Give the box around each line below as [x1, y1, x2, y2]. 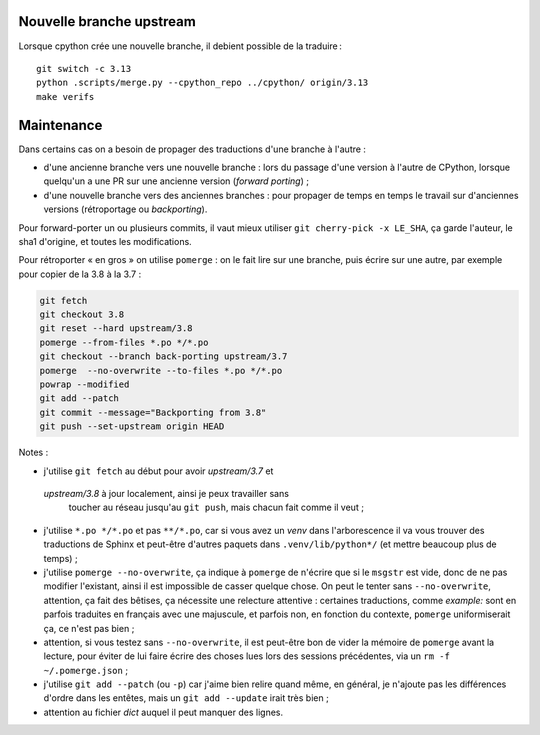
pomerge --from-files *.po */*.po [39, 336, 209, 348]
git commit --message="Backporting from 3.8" [39, 406, 267, 418]
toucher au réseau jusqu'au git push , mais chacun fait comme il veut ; [68, 501, 365, 514]
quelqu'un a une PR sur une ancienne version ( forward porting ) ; [43, 175, 310, 187]
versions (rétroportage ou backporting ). [43, 203, 208, 215]
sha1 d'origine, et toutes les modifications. [18, 235, 192, 247]
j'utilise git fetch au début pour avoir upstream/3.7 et [43, 465, 274, 477]
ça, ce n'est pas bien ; [43, 622, 135, 634]
